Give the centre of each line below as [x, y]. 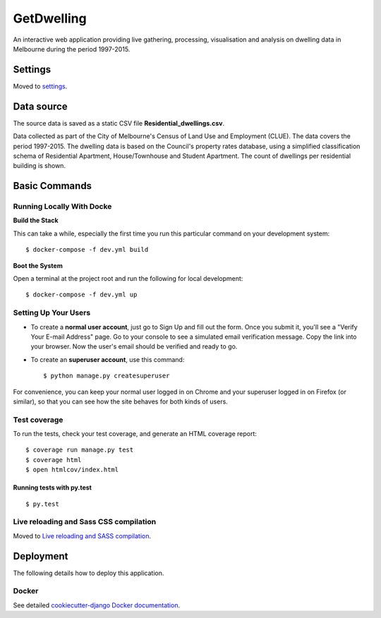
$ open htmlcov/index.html [72, 470]
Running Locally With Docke [62, 207]
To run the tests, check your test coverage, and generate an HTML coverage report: [135, 434]
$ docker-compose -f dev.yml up [81, 295]
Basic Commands [52, 186]
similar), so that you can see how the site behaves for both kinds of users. [121, 401]
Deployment [41, 556]
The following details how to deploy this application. [89, 573]
